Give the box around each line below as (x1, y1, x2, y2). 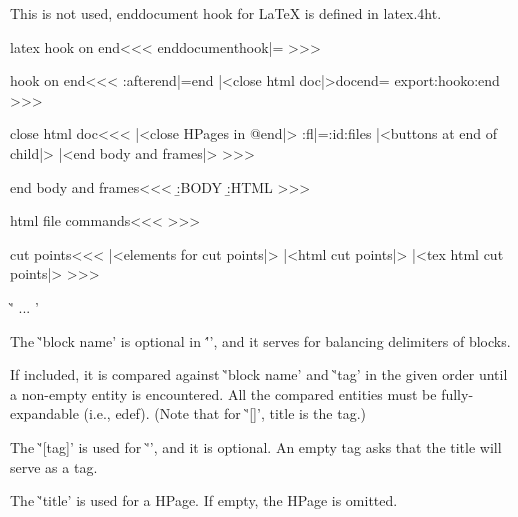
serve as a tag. (10, 456, 98, 477)
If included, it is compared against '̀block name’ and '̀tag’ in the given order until (10, 364, 508, 385)
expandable (10, 403, 79, 424)
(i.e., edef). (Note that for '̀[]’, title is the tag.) (83, 403, 366, 424)
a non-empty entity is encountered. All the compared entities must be (10, 383, 437, 404)
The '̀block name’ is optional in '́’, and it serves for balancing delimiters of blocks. (10, 330, 511, 351)
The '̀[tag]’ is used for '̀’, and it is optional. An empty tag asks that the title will (10, 436, 502, 457)
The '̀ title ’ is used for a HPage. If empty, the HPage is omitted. (10, 490, 398, 511)
